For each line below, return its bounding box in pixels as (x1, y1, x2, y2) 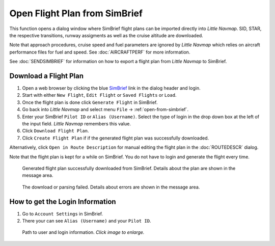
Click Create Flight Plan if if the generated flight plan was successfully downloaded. (22, 135, 209, 141)
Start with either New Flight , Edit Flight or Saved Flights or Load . (22, 92, 177, 98)
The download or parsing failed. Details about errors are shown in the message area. (22, 184, 200, 190)
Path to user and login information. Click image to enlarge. (22, 229, 145, 235)
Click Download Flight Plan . (22, 128, 89, 134)
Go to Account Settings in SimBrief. (22, 210, 103, 216)
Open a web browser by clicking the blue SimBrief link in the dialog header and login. (22, 85, 201, 91)
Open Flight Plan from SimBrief (9, 8, 143, 19)
